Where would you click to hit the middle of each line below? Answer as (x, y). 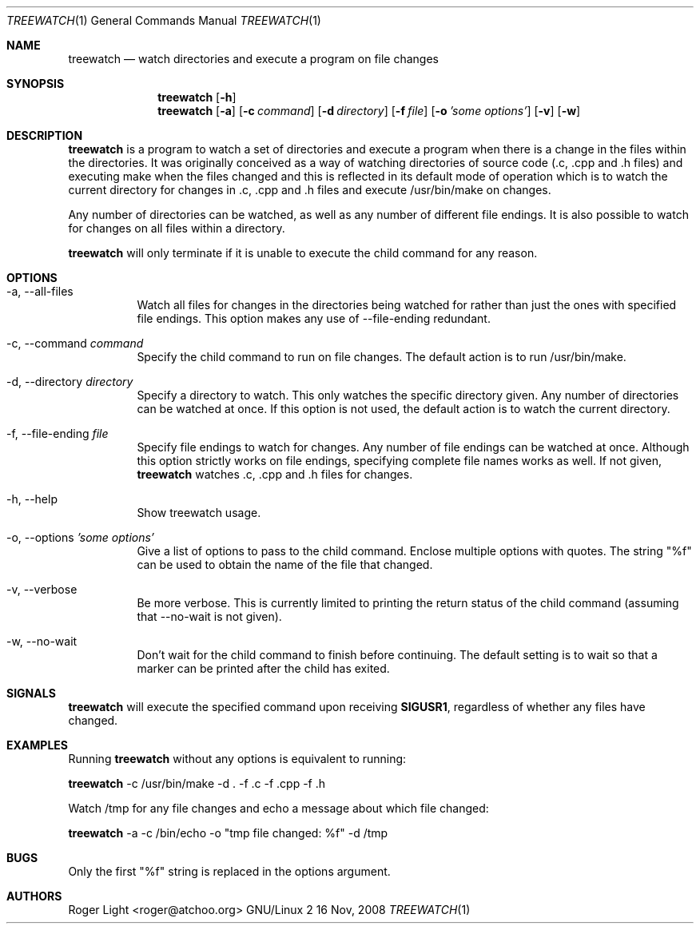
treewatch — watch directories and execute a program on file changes (253, 59)
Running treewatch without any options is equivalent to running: (237, 759)
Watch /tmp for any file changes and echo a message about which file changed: (278, 808)
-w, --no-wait (42, 641)
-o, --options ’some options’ (81, 537)
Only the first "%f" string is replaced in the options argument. (229, 871)
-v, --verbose (42, 589)
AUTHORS (34, 896)
